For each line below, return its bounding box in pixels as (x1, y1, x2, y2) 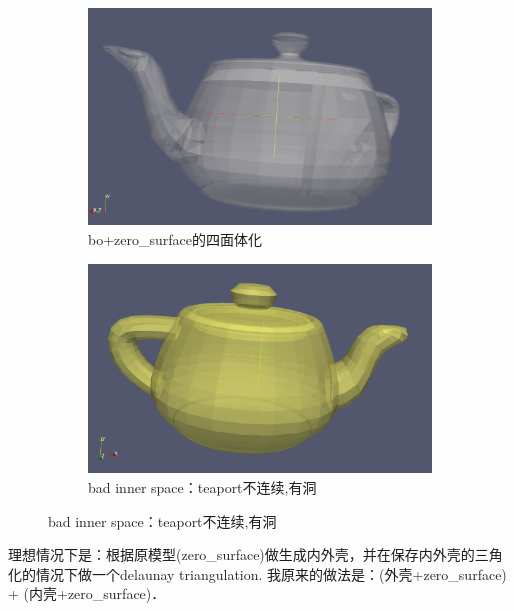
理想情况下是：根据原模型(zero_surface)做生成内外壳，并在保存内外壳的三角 (8, 544, 503, 565)
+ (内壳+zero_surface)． (8, 583, 166, 604)
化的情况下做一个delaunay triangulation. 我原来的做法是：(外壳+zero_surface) (8, 563, 507, 584)
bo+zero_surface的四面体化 (88, 228, 262, 249)
